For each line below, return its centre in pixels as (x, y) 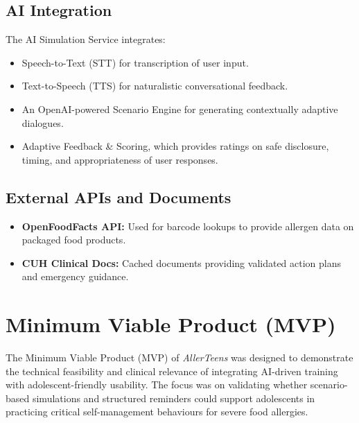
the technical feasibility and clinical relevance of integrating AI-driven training (172, 371)
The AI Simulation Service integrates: (86, 39)
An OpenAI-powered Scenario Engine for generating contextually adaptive (180, 109)
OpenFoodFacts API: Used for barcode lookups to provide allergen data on (188, 226)
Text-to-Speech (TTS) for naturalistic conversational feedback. (155, 86)
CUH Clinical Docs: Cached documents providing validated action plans (182, 262)
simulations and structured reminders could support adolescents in (174, 398)
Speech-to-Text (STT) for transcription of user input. (135, 62)
